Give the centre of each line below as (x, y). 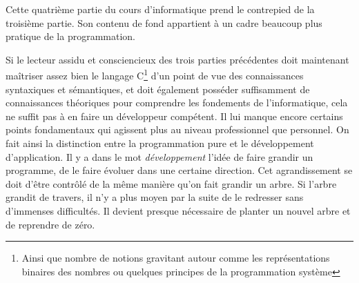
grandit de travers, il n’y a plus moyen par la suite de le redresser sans (155, 197)
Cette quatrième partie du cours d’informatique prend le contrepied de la (160, 9)
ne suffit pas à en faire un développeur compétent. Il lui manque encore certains (174, 116)
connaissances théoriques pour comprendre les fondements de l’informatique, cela (177, 103)
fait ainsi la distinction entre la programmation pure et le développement (160, 143)
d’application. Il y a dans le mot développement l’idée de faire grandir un (159, 156)
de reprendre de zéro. (50, 224)
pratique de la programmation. (70, 36)
